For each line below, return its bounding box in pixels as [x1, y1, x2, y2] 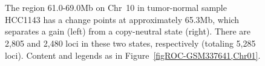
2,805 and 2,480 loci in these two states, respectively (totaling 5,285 [5, 36, 256, 49]
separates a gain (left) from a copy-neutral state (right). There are [5, 25, 251, 38]
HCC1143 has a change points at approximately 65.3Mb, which [5, 13, 240, 25]
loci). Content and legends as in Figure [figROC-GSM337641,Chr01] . [5, 48, 261, 61]
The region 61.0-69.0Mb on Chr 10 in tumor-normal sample [5, 1, 227, 14]
